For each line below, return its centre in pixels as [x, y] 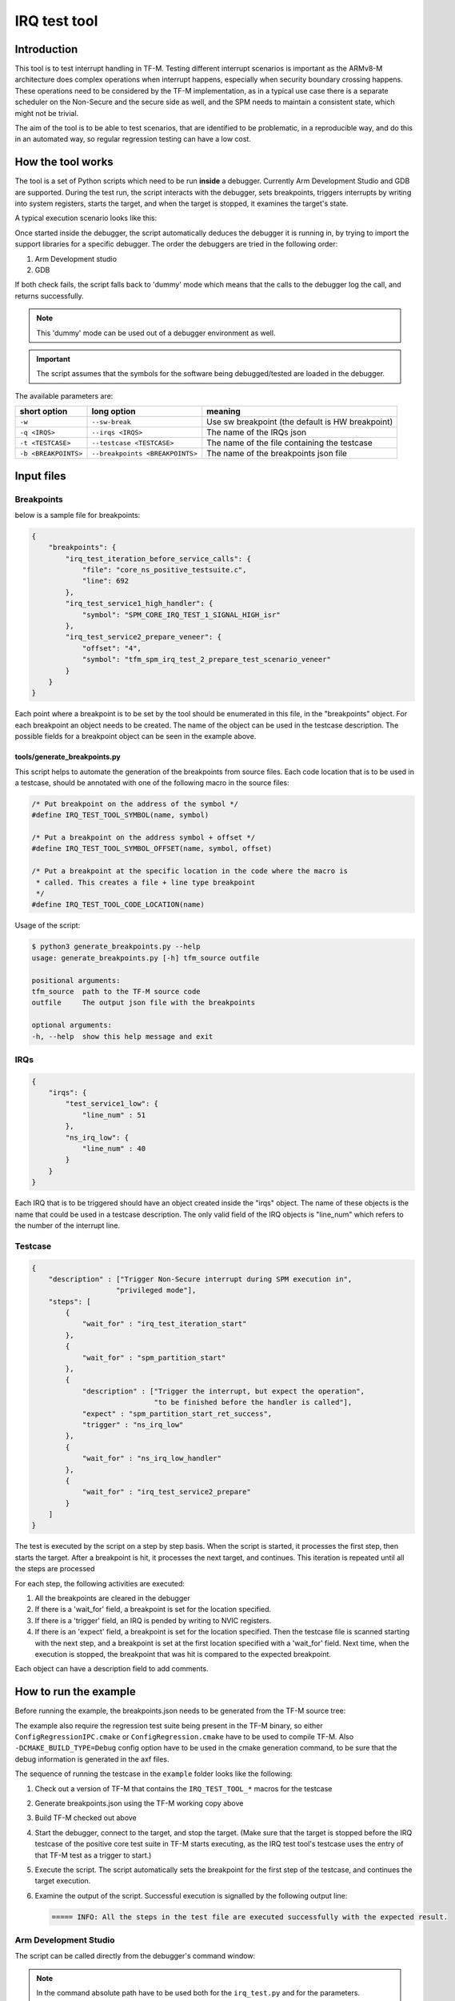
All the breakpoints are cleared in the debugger [113, 1598]
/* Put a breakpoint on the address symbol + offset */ [144, 838]
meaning [224, 411]
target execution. [63, 1881]
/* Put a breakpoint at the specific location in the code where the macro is [190, 871]
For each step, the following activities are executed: [100, 1583]
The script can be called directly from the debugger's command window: [135, 1956]
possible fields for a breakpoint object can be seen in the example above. [136, 736]
